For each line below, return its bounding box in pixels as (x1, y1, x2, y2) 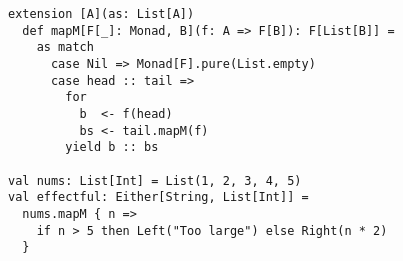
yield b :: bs (65, 140, 159, 155)
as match (36, 40, 94, 55)
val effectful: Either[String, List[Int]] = (8, 190, 309, 205)
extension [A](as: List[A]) (8, 7, 195, 21)
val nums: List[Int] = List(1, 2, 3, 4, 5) (8, 173, 302, 188)
